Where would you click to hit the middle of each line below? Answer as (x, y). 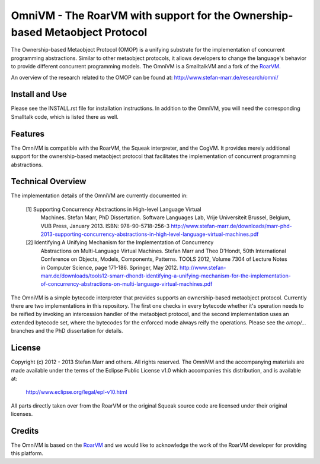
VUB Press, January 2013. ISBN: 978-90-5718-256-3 (105, 226)
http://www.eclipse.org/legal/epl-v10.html (76, 392)
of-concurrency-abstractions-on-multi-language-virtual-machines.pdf (127, 284)
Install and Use (39, 94)
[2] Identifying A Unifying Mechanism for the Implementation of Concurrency (120, 242)
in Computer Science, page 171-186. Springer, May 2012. (110, 267)
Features (28, 134)
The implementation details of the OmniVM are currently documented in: (99, 195)
